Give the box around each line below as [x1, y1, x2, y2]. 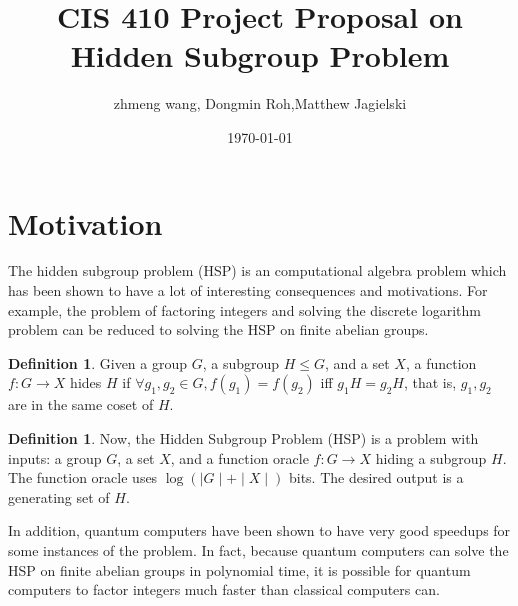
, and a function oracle [170, 447, 309, 468]
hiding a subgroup [375, 447, 487, 468]
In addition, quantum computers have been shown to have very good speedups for [8, 520, 511, 541]
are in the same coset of [8, 394, 154, 415]
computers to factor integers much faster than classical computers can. [8, 579, 440, 600]
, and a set [325, 352, 390, 373]
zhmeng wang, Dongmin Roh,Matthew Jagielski [113, 93, 407, 114]
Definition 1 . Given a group [8, 352, 188, 373]
